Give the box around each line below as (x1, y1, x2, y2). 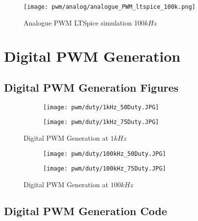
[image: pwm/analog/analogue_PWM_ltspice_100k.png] (24, 3, 196, 10)
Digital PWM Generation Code (4, 203, 167, 219)
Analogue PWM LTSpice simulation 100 (24, 17, 145, 27)
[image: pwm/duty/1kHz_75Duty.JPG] (43, 119, 159, 126)
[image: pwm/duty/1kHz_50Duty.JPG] (43, 103, 159, 111)
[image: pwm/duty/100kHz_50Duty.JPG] (43, 150, 166, 157)
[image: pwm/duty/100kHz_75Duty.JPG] (43, 165, 166, 172)
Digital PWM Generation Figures (4, 80, 179, 95)
